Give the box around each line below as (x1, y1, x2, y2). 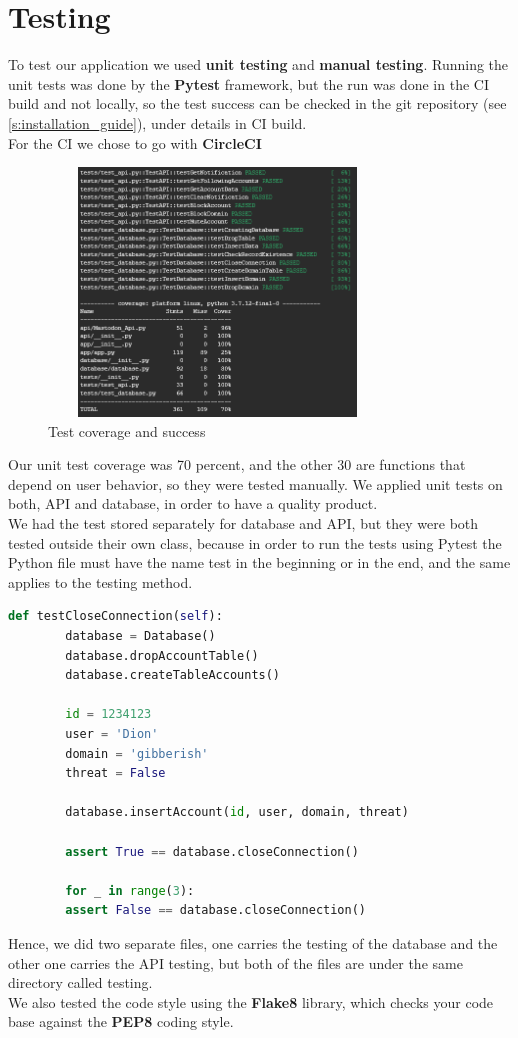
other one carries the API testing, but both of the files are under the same (8, 952, 463, 973)
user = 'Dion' (65, 727, 159, 741)
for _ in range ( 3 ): (65, 883, 195, 898)
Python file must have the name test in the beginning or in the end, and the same (8, 552, 511, 573)
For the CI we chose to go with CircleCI (8, 132, 262, 153)
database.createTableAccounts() (65, 668, 281, 683)
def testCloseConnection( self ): (8, 609, 223, 624)
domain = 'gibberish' (65, 746, 209, 761)
